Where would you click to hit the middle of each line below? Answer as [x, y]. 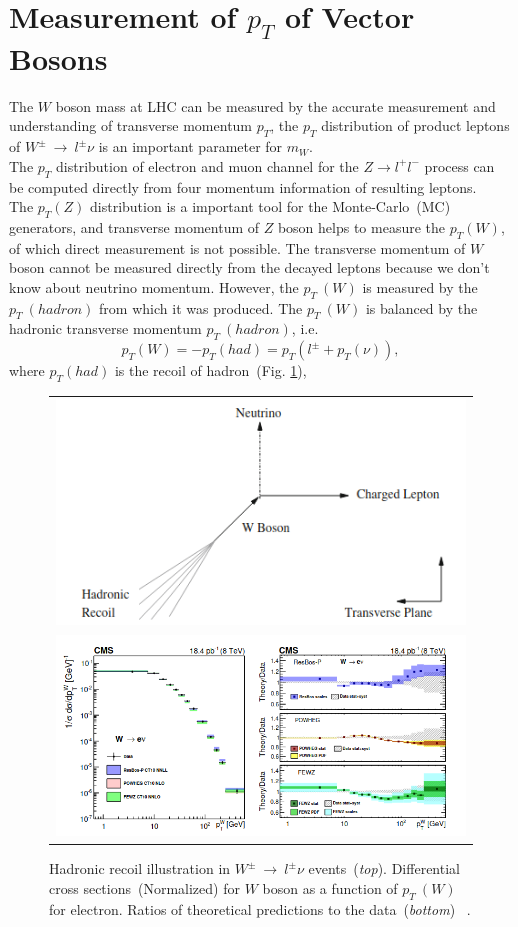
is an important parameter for [190, 146]
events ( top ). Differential [384, 868]
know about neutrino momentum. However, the [154, 286]
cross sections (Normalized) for [144, 888]
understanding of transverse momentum [131, 125]
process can [459, 165]
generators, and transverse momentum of [134, 226]
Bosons [58, 57]
